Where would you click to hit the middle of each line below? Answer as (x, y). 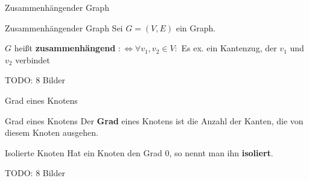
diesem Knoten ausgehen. (52, 132)
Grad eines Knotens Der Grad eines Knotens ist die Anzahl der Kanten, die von (154, 120)
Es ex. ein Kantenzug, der (229, 48)
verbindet (33, 59)
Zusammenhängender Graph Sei (64, 27)
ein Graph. (196, 27)
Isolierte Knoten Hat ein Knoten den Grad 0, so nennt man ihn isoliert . (139, 152)
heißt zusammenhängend (65, 48)
